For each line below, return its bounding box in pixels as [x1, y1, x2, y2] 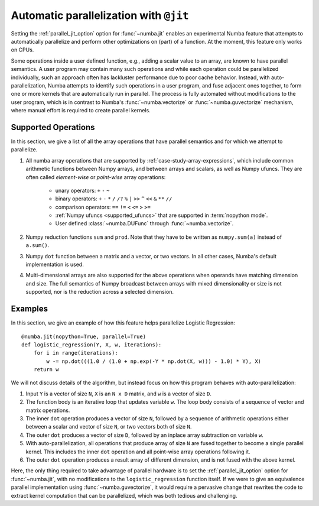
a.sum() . [25, 242, 50, 249]
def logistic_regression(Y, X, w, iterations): [21, 341, 162, 348]
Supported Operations [11, 122, 95, 132]
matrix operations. [25, 407, 70, 414]
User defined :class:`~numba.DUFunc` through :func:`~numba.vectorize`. [55, 220, 234, 227]
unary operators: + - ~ [55, 187, 110, 194]
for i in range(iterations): [33, 349, 118, 356]
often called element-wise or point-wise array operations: [25, 173, 166, 180]
